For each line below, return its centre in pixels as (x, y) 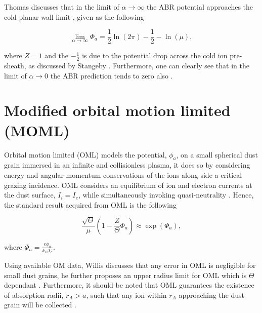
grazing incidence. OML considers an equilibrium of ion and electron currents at (128, 185)
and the (57, 55)
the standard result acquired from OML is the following (90, 204)
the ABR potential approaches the (200, 7)
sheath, (15, 66)
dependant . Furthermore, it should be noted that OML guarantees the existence (129, 285)
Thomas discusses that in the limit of (62, 7)
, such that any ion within (126, 295)
